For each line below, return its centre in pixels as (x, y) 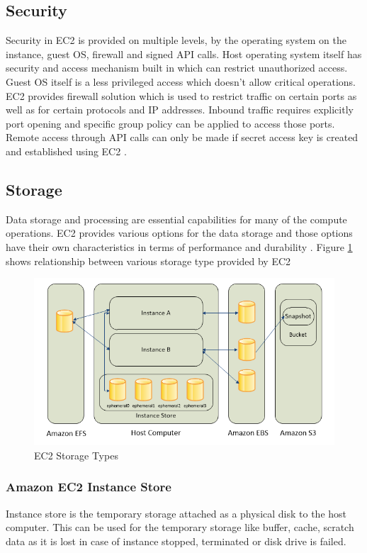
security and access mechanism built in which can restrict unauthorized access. (177, 68)
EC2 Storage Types (76, 455)
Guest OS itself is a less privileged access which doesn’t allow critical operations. (181, 81)
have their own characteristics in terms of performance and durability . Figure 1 (179, 246)
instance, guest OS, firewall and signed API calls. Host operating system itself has (184, 54)
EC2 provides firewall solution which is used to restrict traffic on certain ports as (181, 95)
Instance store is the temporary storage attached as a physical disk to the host (176, 513)
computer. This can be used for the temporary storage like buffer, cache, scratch (180, 527)
